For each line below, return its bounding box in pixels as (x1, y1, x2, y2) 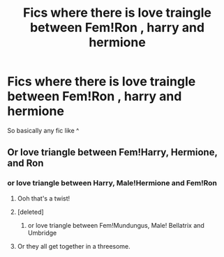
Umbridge (27, 228, 57, 237)
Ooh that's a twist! (17, 194, 70, 203)
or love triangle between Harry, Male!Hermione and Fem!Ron (7, 178, 218, 188)
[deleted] (17, 208, 44, 216)
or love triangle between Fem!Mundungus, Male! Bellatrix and (27, 221, 204, 229)
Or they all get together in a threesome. (17, 242, 130, 250)
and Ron (7, 157, 44, 169)
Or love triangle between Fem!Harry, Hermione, (7, 146, 218, 158)
